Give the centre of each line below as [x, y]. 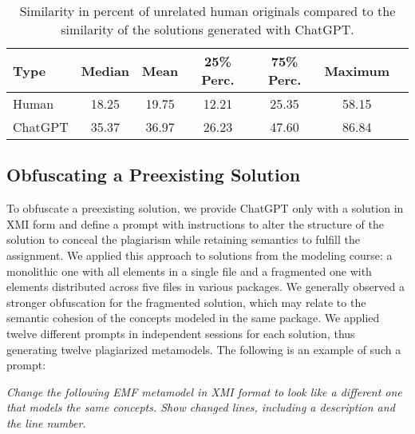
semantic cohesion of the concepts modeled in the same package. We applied [193, 318]
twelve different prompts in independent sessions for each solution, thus [181, 333]
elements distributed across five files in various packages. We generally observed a [206, 287]
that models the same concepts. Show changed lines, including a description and [201, 407]
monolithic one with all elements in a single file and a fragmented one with [189, 271]
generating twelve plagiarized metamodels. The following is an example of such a [204, 349]
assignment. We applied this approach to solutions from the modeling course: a [200, 255]
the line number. [46, 422]
